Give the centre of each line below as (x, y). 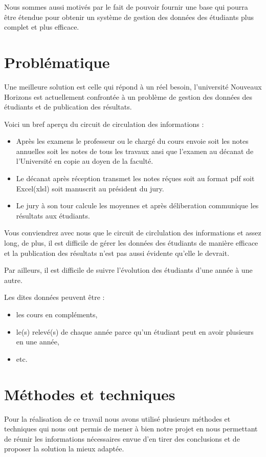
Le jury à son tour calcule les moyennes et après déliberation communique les (137, 205)
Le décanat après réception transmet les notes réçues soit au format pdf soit (135, 178)
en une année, (38, 342)
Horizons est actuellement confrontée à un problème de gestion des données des (128, 96)
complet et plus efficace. (42, 27)
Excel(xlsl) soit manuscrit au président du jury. (90, 188)
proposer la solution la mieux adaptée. (64, 449)
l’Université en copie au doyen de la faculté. (85, 161)
